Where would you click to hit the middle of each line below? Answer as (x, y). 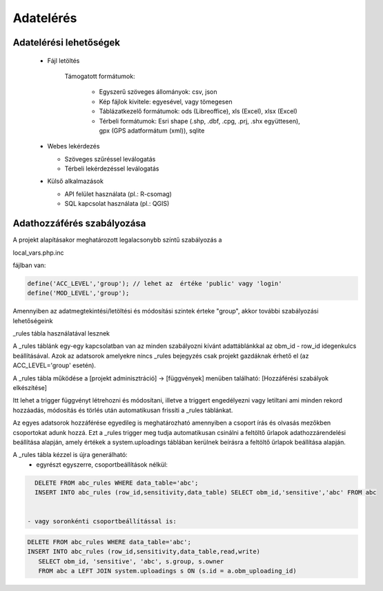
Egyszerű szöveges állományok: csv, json (158, 92)
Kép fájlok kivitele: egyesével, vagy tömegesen (166, 101)
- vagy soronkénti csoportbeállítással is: (102, 522)
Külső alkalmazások (75, 181)
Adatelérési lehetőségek (67, 42)
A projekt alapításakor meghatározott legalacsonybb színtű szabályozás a (117, 240)
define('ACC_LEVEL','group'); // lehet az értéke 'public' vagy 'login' (155, 283)
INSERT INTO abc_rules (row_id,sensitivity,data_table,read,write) (144, 552)
